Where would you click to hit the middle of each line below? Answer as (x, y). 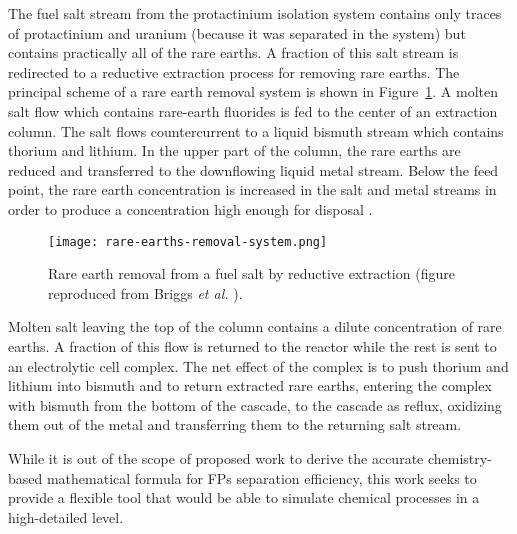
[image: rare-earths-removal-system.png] (188, 241)
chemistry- (459, 457)
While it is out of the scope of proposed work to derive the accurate (216, 457)
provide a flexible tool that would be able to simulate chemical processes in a (244, 497)
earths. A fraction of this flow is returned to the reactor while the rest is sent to (252, 345)
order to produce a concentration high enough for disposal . (190, 208)
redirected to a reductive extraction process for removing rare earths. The (234, 71)
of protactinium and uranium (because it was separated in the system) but (237, 32)
